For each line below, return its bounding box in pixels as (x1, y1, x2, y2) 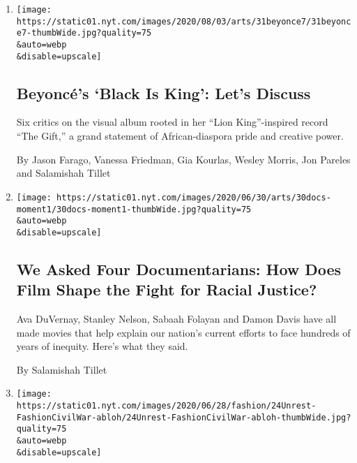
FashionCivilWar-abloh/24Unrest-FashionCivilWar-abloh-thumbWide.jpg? (16, 412, 351, 422)
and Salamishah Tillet (16, 166, 111, 180)
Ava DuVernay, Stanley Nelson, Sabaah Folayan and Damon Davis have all (16, 311, 337, 326)
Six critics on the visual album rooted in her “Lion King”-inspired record (16, 115, 328, 129)
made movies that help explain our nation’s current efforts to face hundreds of (16, 325, 351, 339)
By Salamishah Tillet (16, 362, 107, 376)
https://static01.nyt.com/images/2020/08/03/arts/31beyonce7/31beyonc (16, 16, 351, 27)
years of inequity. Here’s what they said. (16, 339, 188, 353)
